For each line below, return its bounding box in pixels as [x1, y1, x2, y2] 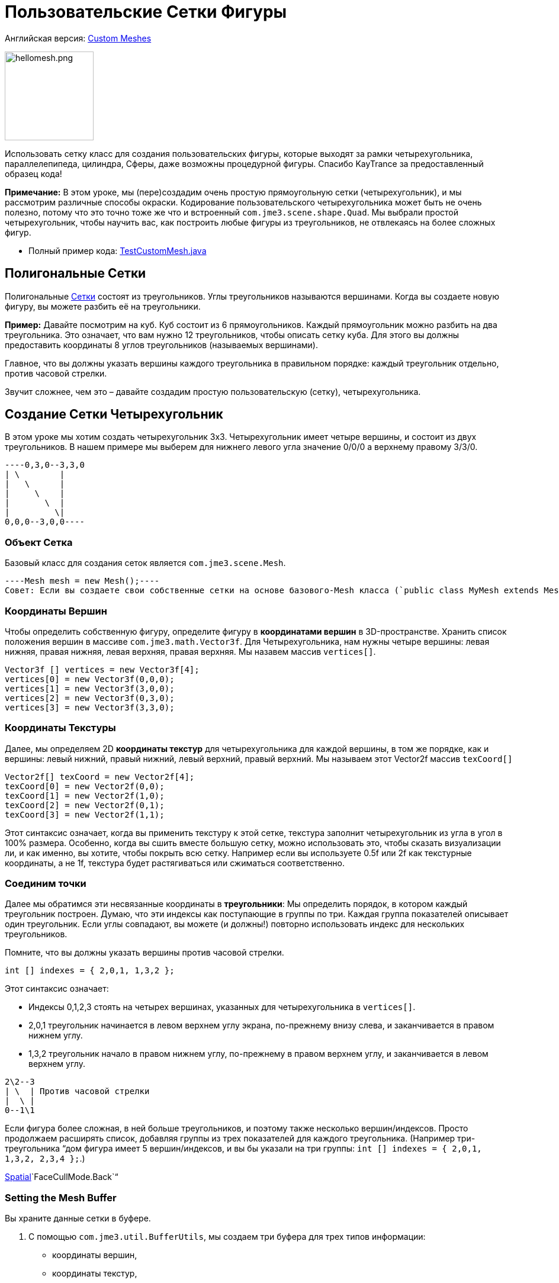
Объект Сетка [5, 536, 73, 548]
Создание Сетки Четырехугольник [5, 407, 223, 422]
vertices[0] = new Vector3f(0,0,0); [5, 674, 175, 684]
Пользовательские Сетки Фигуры [5, 2, 287, 22]
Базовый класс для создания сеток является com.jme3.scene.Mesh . [5, 558, 286, 568]
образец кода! [5, 168, 62, 179]
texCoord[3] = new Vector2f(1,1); [5, 809, 165, 819]
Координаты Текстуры [5, 722, 116, 734]
